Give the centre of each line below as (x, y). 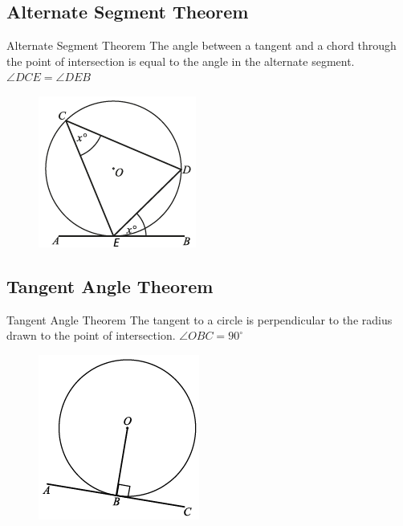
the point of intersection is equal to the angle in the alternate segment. (181, 61)
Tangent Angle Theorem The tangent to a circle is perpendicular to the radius (199, 319)
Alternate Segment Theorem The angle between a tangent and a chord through (201, 45)
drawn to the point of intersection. (91, 335)
